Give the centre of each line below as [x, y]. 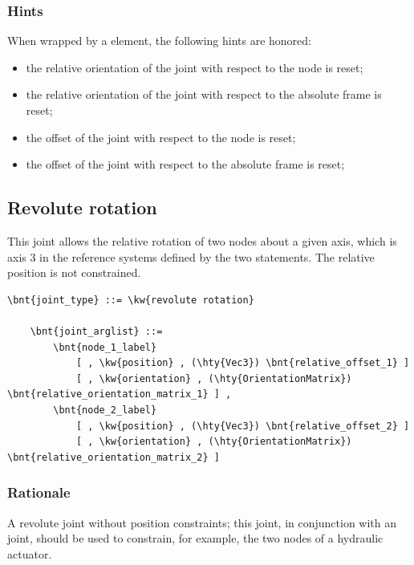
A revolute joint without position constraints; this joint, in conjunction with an [202, 522]
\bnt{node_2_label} [105, 410]
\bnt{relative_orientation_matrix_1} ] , [120, 394]
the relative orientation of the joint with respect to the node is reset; [195, 67]
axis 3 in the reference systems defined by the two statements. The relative [191, 256]
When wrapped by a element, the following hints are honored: [159, 41]
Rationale [39, 492]
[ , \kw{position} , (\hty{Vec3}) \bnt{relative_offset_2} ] [243, 426]
